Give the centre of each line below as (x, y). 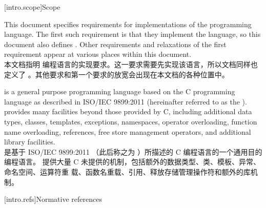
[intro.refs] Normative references (53, 199)
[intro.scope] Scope (32, 7)
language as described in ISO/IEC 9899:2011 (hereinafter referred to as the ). (126, 101)
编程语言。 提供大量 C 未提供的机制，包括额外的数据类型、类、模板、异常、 (132, 162)
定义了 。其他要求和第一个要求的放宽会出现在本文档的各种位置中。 (117, 74)
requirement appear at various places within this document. (98, 54)
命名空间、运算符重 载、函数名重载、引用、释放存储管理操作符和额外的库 (127, 171)
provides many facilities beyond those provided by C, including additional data (128, 111)
